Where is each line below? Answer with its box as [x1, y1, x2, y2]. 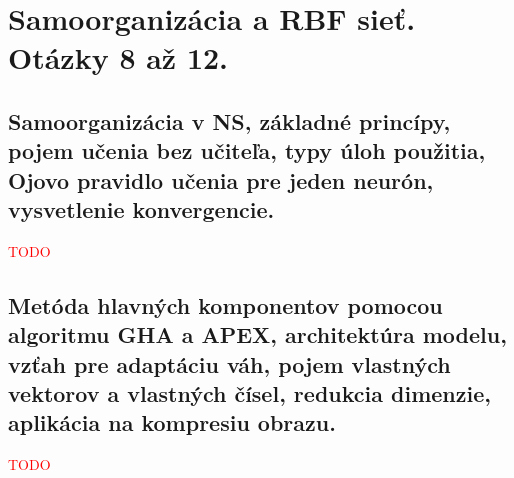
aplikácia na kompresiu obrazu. [8, 407, 336, 438]
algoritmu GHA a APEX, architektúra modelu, [8, 319, 507, 350]
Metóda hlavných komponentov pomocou [8, 289, 443, 320]
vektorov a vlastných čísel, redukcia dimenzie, [8, 378, 491, 409]
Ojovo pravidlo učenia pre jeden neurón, [8, 164, 434, 195]
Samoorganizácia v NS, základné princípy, [8, 105, 451, 136]
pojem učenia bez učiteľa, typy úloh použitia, [8, 135, 486, 166]
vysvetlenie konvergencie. [8, 194, 275, 225]
